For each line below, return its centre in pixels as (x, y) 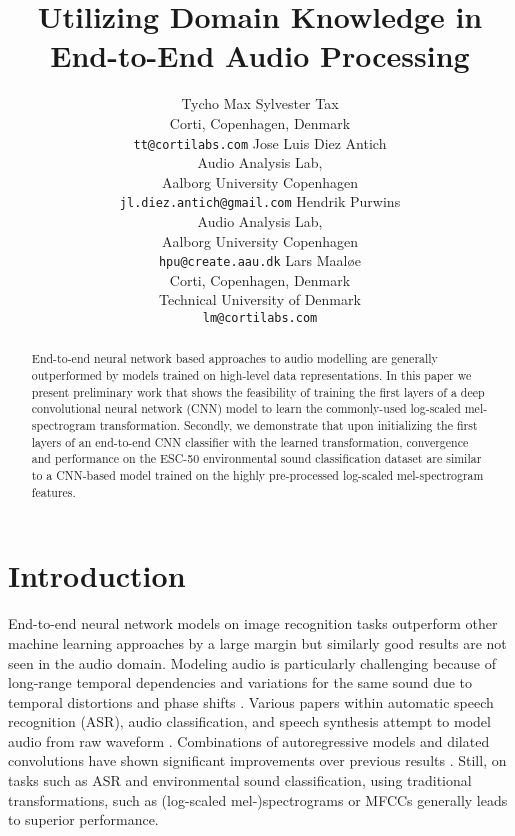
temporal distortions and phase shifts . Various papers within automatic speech (251, 701)
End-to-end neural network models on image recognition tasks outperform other (253, 623)
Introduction (97, 575)
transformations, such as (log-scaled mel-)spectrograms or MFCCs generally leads (258, 799)
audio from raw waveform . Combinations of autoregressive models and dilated (249, 740)
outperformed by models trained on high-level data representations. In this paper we (251, 375)
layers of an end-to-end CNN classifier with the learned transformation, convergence (250, 441)
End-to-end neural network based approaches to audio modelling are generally (234, 358)
